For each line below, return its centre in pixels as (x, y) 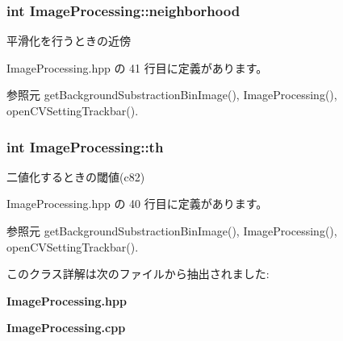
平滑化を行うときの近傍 (69, 41)
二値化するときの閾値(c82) (76, 176)
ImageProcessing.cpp (66, 328)
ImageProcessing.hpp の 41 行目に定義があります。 (137, 67)
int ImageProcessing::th (85, 146)
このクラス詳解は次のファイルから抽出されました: (138, 274)
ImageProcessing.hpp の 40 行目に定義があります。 (137, 204)
